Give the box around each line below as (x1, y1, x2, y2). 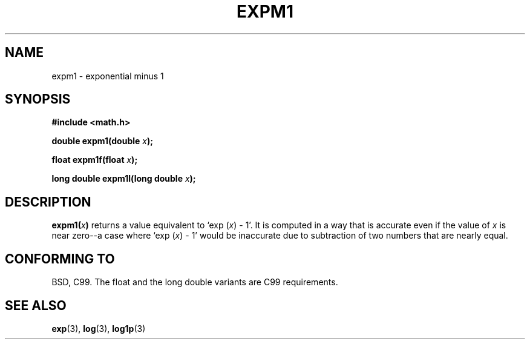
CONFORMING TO (5, 251, 115, 266)
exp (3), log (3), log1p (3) (51, 323, 146, 334)
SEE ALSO (5, 297, 67, 313)
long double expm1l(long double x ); (51, 173, 196, 184)
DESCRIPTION (5, 194, 91, 210)
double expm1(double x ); (51, 136, 154, 147)
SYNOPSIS (5, 91, 71, 107)
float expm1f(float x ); (51, 154, 138, 165)
